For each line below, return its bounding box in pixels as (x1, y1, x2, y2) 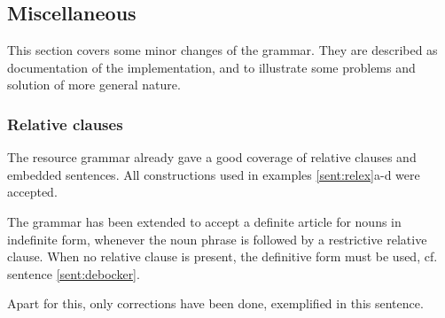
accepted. (7, 182, 58, 201)
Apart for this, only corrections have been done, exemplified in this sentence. (7, 294, 424, 313)
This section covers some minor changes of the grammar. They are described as (7, 41, 438, 59)
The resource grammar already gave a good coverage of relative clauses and (7, 148, 417, 167)
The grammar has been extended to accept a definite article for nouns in (7, 212, 402, 230)
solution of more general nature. (7, 75, 181, 94)
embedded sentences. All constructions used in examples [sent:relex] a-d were (7, 165, 420, 183)
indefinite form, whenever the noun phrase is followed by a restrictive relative (7, 229, 427, 248)
